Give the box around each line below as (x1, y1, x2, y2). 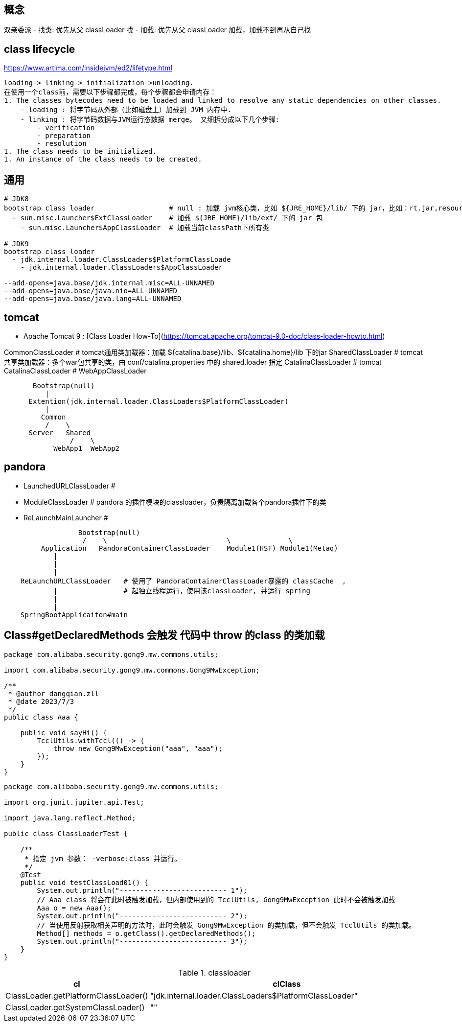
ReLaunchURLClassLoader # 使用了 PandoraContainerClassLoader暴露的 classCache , (20, 577, 346, 585)
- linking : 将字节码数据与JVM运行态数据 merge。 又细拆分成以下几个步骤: (20, 116, 280, 124)
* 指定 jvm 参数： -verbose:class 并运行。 (24, 854, 182, 863)
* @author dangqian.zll (8, 689, 99, 698)
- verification (37, 124, 95, 132)
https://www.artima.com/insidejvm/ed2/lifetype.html (4, 64, 172, 72)
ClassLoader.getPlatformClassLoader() (5, 990, 148, 1001)
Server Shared (28, 428, 91, 437)
